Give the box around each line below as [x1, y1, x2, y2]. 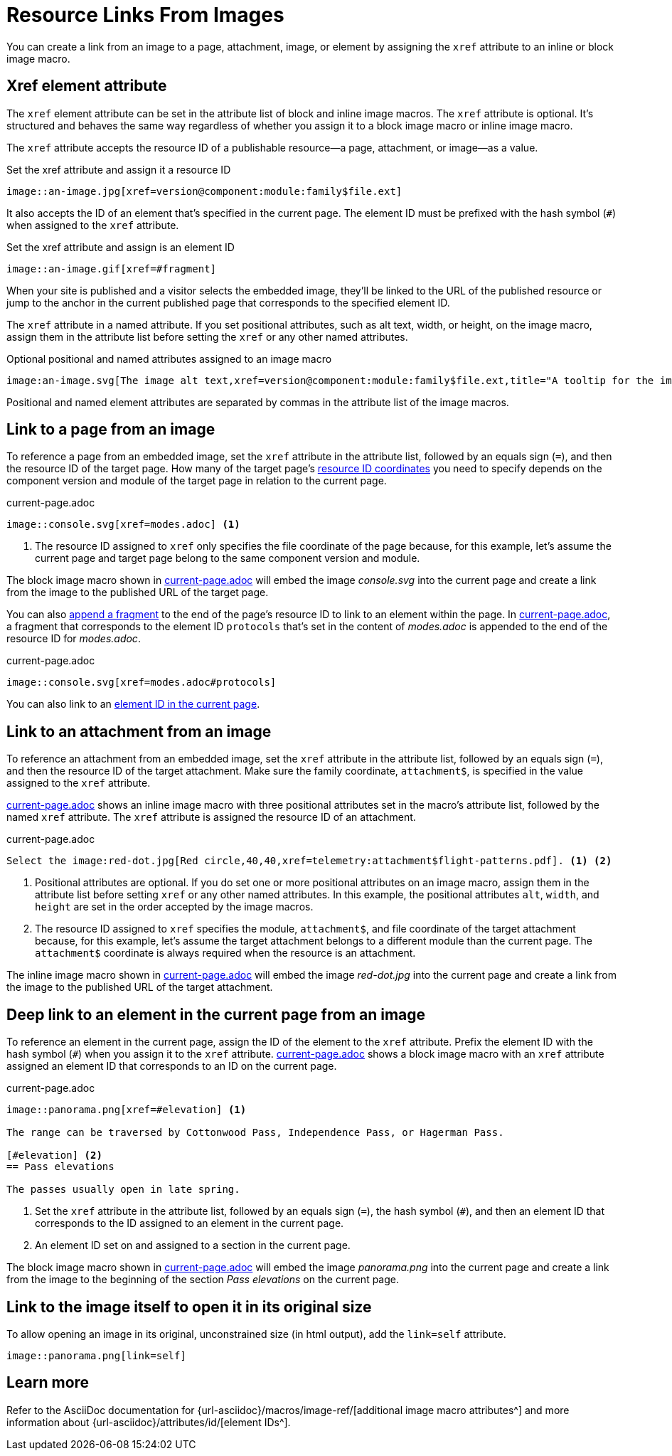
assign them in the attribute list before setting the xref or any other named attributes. [6, 330, 408, 343]
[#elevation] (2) [6, 1149, 102, 1162]
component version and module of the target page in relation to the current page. [6, 474, 387, 487]
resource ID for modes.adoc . [6, 632, 141, 645]
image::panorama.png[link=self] [6, 1349, 186, 1361]
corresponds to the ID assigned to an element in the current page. [35, 1217, 344, 1230]
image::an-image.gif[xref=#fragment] [6, 262, 217, 275]
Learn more [6, 1373, 90, 1392]
